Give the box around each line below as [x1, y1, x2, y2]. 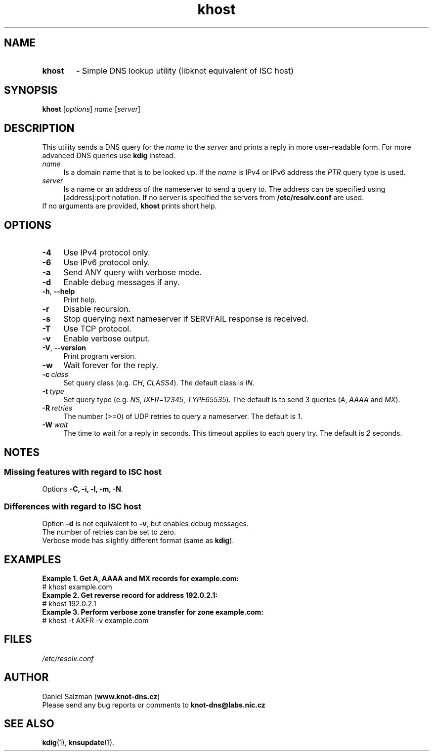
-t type [42, 387, 64, 396]
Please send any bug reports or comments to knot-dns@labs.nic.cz [42, 700, 265, 709]
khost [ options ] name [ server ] [42, 105, 141, 114]
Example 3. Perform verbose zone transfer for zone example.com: [42, 607, 263, 616]
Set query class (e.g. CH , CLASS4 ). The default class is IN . [63, 378, 255, 387]
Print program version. [63, 352, 136, 361]
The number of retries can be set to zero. [42, 528, 176, 537]
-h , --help [42, 287, 75, 296]
